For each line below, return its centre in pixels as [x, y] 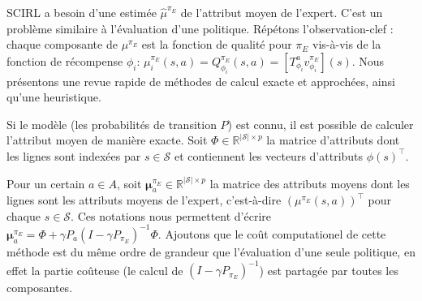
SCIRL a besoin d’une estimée [82, 12]
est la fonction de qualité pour [217, 44]
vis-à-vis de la [347, 44]
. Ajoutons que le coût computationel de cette [272, 233]
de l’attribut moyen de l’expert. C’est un [282, 12]
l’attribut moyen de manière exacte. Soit [107, 140]
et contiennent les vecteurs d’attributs [269, 155]
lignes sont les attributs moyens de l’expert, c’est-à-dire [144, 200]
